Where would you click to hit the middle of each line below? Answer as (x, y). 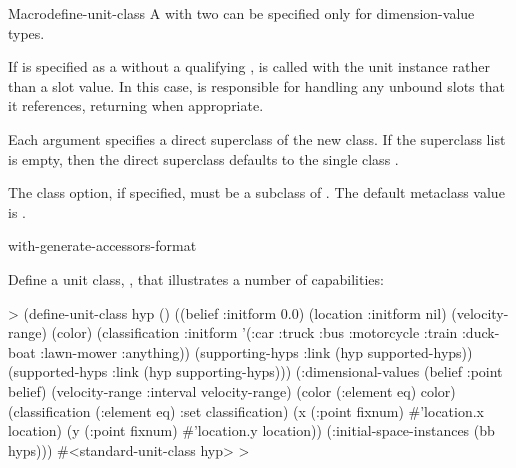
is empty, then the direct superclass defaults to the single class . (203, 158)
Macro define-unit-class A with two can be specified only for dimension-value (241, 13)
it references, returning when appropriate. (136, 105)
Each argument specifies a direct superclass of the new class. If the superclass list (257, 138)
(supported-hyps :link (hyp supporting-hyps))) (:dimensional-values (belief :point (255, 371)
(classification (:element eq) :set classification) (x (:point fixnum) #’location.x (246, 410)
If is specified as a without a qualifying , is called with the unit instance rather (249, 66)
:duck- (480, 332)
